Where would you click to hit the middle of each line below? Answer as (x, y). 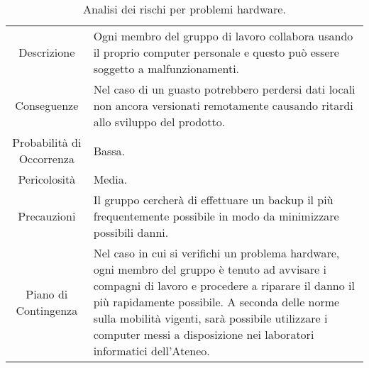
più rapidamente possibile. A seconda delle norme (216, 302)
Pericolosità (47, 179)
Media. (110, 179)
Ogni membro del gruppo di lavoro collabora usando (223, 36)
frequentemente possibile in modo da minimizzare (216, 216)
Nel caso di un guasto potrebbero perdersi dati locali (224, 89)
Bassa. (109, 150)
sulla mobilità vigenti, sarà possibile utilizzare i (210, 318)
